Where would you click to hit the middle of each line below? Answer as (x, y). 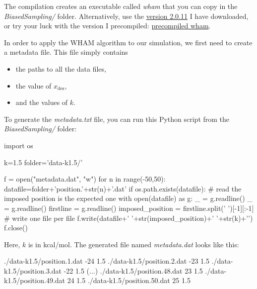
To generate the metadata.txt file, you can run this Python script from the (117, 119)
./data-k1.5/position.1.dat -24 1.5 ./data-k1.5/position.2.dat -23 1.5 (107, 261)
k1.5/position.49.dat (35, 280)
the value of (33, 85)
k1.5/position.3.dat (33, 270)
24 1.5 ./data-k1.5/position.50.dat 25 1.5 (129, 280)
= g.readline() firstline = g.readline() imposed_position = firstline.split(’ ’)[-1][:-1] (129, 208)
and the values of (42, 102)
